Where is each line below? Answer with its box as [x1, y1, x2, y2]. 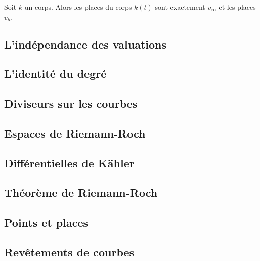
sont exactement [155, 2, 205, 12]
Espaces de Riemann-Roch [4, 125, 146, 141]
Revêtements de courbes [4, 244, 135, 260]
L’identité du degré [4, 66, 107, 81]
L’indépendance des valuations [4, 36, 167, 52]
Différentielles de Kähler [4, 155, 135, 170]
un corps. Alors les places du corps [24, 2, 132, 12]
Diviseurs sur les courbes [4, 96, 138, 111]
